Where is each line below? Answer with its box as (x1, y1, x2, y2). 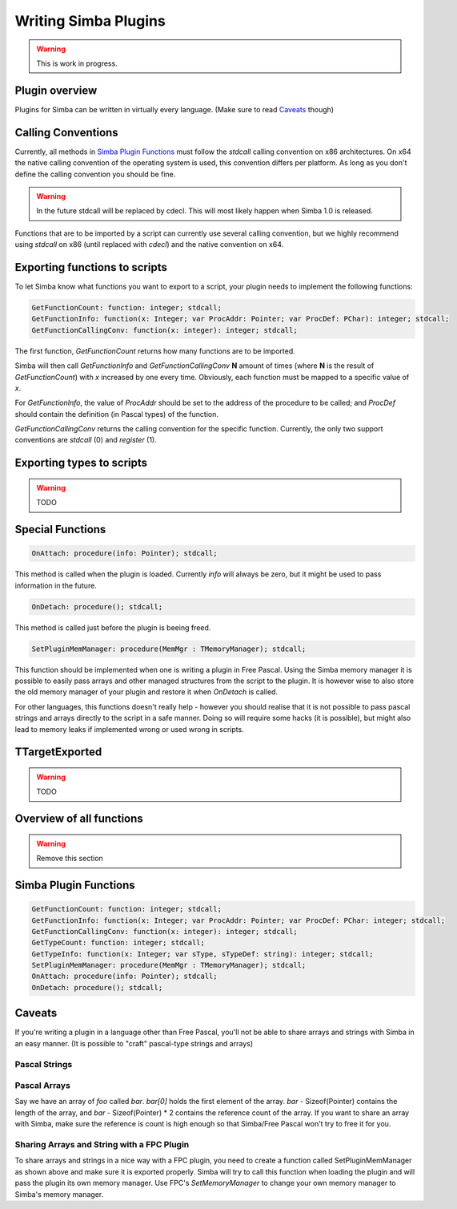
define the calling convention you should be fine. (14, 169, 176, 179)
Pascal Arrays (14, 1080, 71, 1091)
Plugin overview (14, 83, 98, 97)
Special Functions (14, 523, 106, 536)
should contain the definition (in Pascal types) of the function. (14, 409, 219, 418)
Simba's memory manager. (14, 1189, 104, 1199)
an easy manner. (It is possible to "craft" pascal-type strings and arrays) (14, 1038, 254, 1048)
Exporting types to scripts (14, 456, 148, 470)
